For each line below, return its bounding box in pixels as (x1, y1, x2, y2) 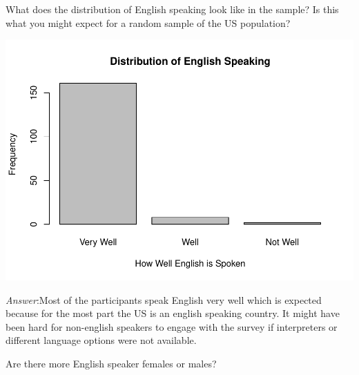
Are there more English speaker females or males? (6, 356, 217, 371)
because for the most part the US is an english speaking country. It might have (6, 306, 340, 320)
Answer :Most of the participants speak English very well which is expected (6, 292, 322, 307)
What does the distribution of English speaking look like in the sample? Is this (6, 2, 339, 16)
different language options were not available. (6, 333, 197, 347)
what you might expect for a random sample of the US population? (6, 15, 291, 30)
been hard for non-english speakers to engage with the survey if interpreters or (6, 319, 338, 334)
